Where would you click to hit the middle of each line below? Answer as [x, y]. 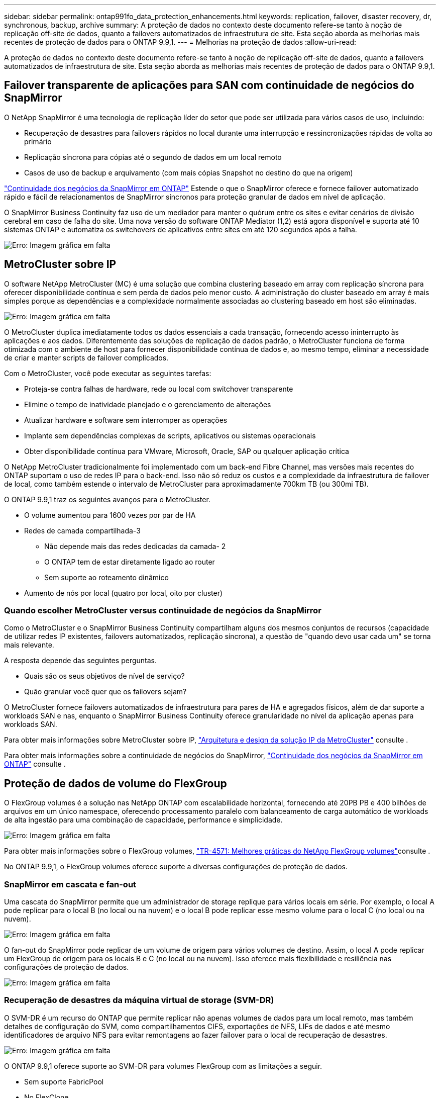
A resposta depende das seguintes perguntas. [81, 661]
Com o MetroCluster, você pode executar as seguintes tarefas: [108, 373]
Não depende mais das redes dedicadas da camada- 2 [135, 546]
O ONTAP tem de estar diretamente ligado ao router [130, 562]
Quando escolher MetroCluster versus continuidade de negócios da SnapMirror [163, 611]
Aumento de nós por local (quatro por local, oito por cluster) [124, 593]
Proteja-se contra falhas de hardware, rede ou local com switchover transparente [159, 389]
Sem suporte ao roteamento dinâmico [106, 577]
